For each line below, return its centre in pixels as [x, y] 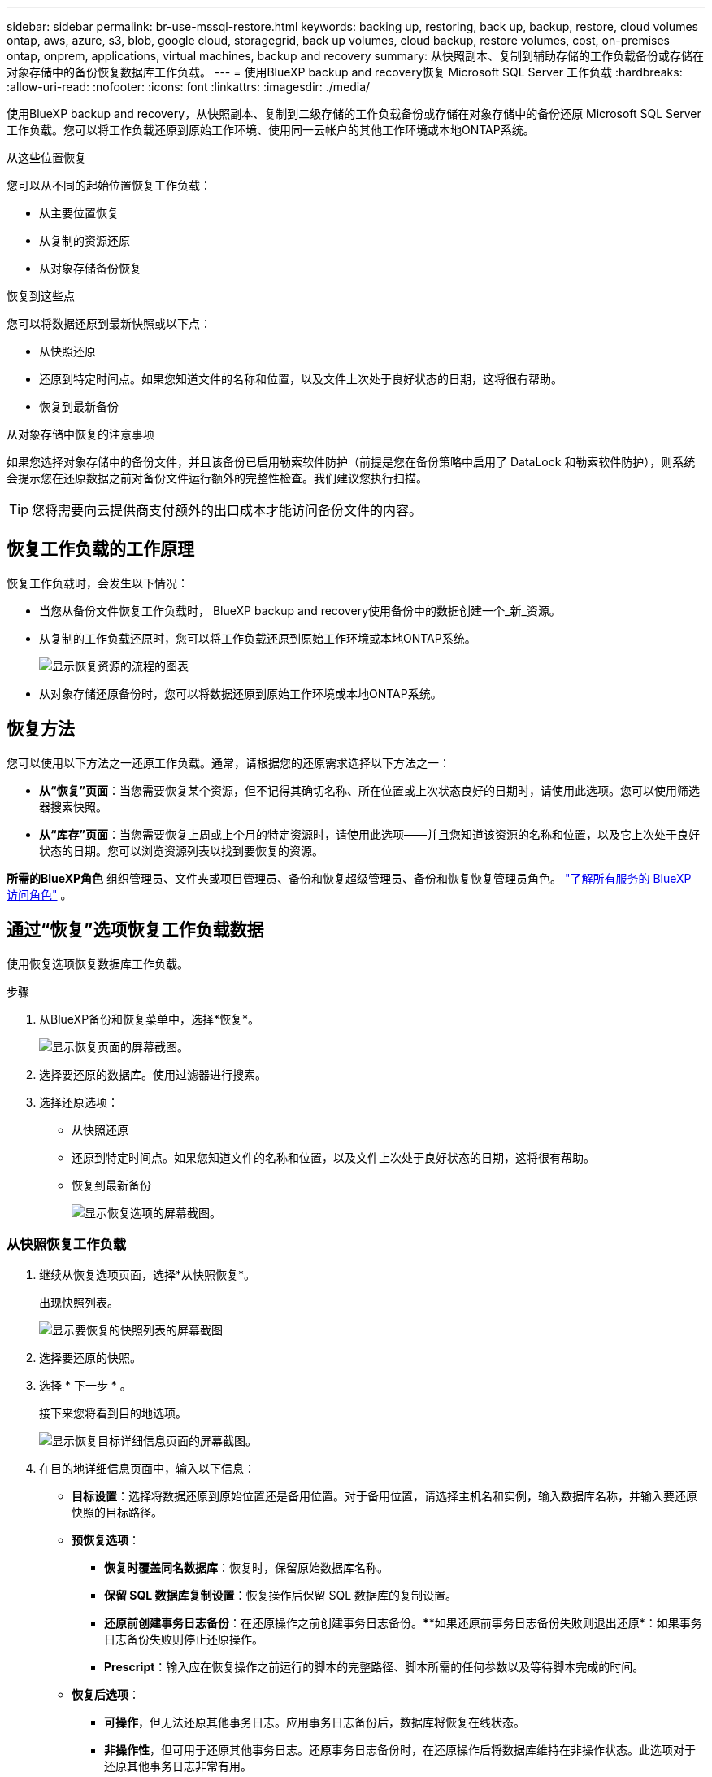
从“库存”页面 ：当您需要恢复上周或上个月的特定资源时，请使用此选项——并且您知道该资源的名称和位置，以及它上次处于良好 [370, 834]
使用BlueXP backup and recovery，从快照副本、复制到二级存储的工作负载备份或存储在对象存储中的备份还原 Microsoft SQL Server [354, 114]
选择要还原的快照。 [90, 1358]
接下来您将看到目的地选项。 [113, 1413]
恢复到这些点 [41, 296]
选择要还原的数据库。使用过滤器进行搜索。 [153, 1074]
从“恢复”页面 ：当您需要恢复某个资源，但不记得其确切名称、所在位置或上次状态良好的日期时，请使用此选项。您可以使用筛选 [370, 790]
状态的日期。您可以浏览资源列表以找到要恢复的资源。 [181, 850]
